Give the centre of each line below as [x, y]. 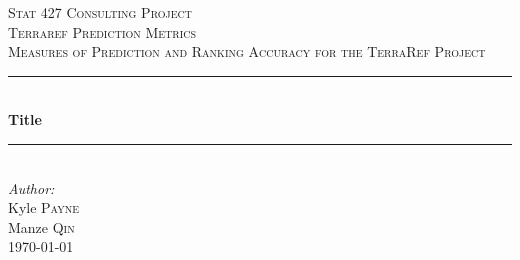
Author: [31, 187]
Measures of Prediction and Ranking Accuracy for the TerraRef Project [247, 51]
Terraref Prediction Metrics [102, 31]
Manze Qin [41, 226]
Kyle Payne [44, 207]
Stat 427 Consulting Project [100, 12]
